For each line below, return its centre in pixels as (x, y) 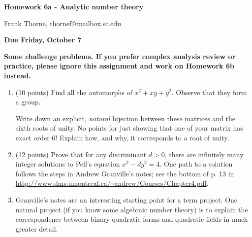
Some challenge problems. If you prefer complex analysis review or (120, 56)
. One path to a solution (196, 164)
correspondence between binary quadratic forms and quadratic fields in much (132, 219)
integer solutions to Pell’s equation (68, 164)
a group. (28, 102)
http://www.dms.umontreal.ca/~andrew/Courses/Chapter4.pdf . (112, 183)
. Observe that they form (209, 92)
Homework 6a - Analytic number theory (74, 6)
